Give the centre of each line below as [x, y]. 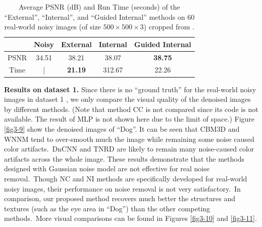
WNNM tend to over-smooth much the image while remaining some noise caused [129, 139]
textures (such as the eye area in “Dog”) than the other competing [107, 208]
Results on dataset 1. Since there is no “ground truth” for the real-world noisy [130, 89]
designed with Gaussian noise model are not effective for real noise [107, 168]
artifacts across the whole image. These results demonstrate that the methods [124, 158]
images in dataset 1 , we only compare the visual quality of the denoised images [127, 99]
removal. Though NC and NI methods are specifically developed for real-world [126, 178]
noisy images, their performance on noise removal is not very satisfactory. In [122, 188]
